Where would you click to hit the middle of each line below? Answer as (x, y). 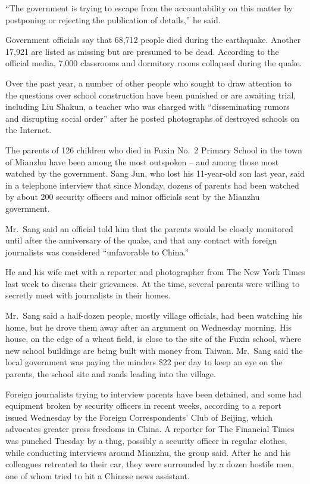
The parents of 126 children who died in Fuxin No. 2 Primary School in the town (154, 149)
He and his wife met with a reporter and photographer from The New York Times (155, 272)
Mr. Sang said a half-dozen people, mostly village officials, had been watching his (154, 315)
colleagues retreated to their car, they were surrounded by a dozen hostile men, (150, 464)
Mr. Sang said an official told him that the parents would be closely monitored (149, 228)
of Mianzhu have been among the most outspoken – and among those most (142, 161)
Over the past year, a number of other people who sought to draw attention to (149, 83)
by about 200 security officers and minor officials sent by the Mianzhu (133, 197)
